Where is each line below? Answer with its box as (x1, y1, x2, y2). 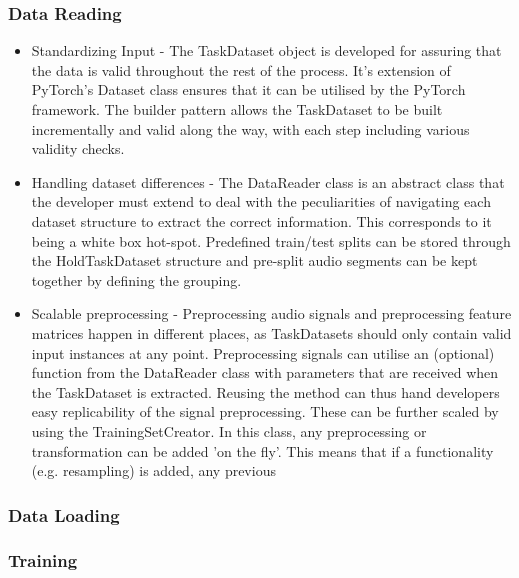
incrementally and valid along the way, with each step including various (31, 118, 470, 139)
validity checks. (31, 138, 125, 159)
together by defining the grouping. (31, 269, 242, 290)
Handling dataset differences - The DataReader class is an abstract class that (31, 171, 505, 192)
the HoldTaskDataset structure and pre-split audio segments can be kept (31, 250, 478, 271)
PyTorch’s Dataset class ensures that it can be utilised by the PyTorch (31, 79, 466, 100)
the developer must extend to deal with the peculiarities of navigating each (31, 191, 491, 212)
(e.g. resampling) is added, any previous (31, 460, 276, 481)
